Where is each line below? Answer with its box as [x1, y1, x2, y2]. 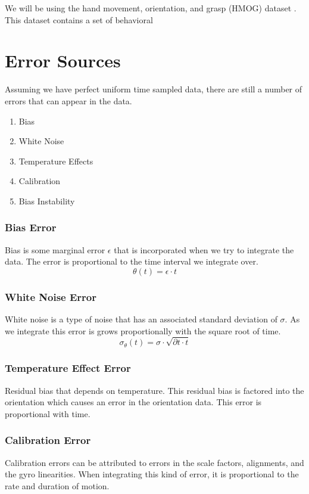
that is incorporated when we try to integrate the [114, 243, 294, 256]
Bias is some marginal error [5, 243, 105, 256]
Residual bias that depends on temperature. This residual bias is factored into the [5, 384, 304, 396]
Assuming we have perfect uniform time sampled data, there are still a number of [5, 83, 302, 95]
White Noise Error [5, 289, 97, 304]
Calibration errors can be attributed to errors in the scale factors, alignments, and [5, 456, 304, 468]
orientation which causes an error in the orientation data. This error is [5, 396, 262, 408]
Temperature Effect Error [5, 361, 131, 375]
